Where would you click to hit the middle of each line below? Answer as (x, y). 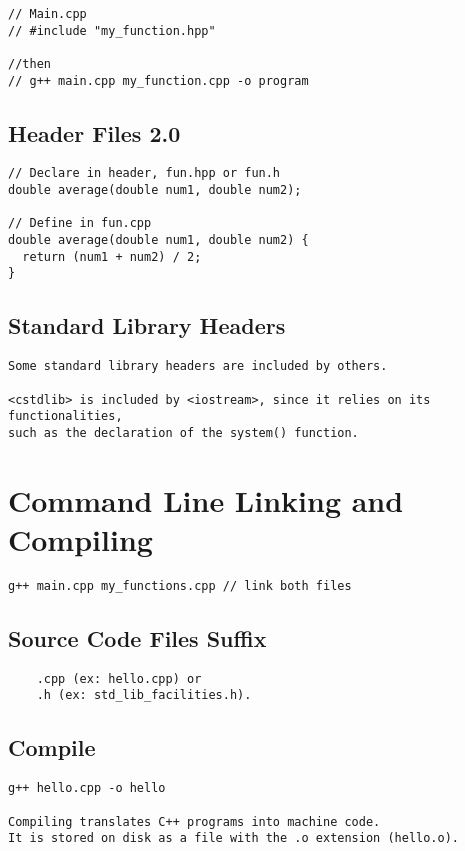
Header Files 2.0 (94, 132)
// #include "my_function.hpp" (112, 30)
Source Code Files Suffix (137, 637)
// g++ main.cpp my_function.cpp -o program (158, 80)
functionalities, (65, 416)
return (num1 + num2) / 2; (112, 256)
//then (29, 63)
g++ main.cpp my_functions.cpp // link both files (180, 585)
